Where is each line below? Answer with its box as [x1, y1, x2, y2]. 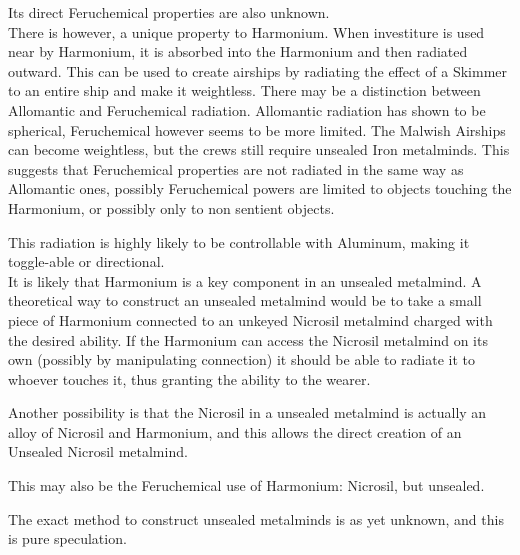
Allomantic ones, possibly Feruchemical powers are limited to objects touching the [8, 178, 512, 199]
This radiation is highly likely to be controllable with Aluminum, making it [8, 231, 470, 252]
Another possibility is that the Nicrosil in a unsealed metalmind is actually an [8, 402, 487, 423]
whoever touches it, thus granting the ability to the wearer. [8, 368, 371, 389]
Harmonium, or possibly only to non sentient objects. [8, 197, 335, 218]
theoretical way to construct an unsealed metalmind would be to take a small [8, 290, 482, 311]
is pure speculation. [8, 528, 127, 549]
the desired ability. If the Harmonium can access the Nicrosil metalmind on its [8, 329, 488, 350]
